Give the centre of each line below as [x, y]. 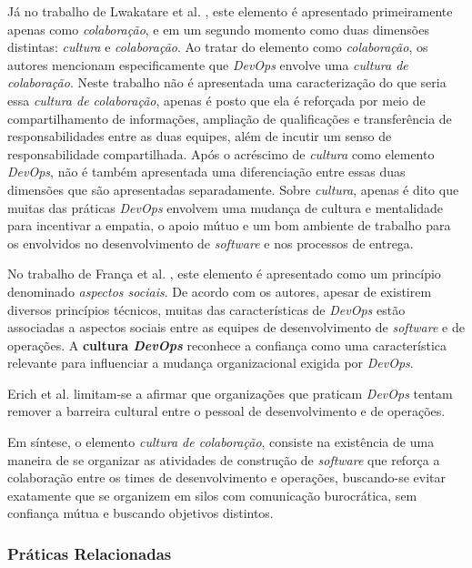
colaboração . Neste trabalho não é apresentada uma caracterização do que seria [227, 82]
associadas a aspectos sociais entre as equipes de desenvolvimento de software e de [236, 327]
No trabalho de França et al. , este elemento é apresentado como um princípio [224, 274]
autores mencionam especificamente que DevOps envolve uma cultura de [208, 64]
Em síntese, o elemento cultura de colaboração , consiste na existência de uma [221, 442]
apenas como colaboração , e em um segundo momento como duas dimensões [218, 29]
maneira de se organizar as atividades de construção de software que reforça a [224, 459]
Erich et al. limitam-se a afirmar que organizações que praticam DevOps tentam [230, 393]
